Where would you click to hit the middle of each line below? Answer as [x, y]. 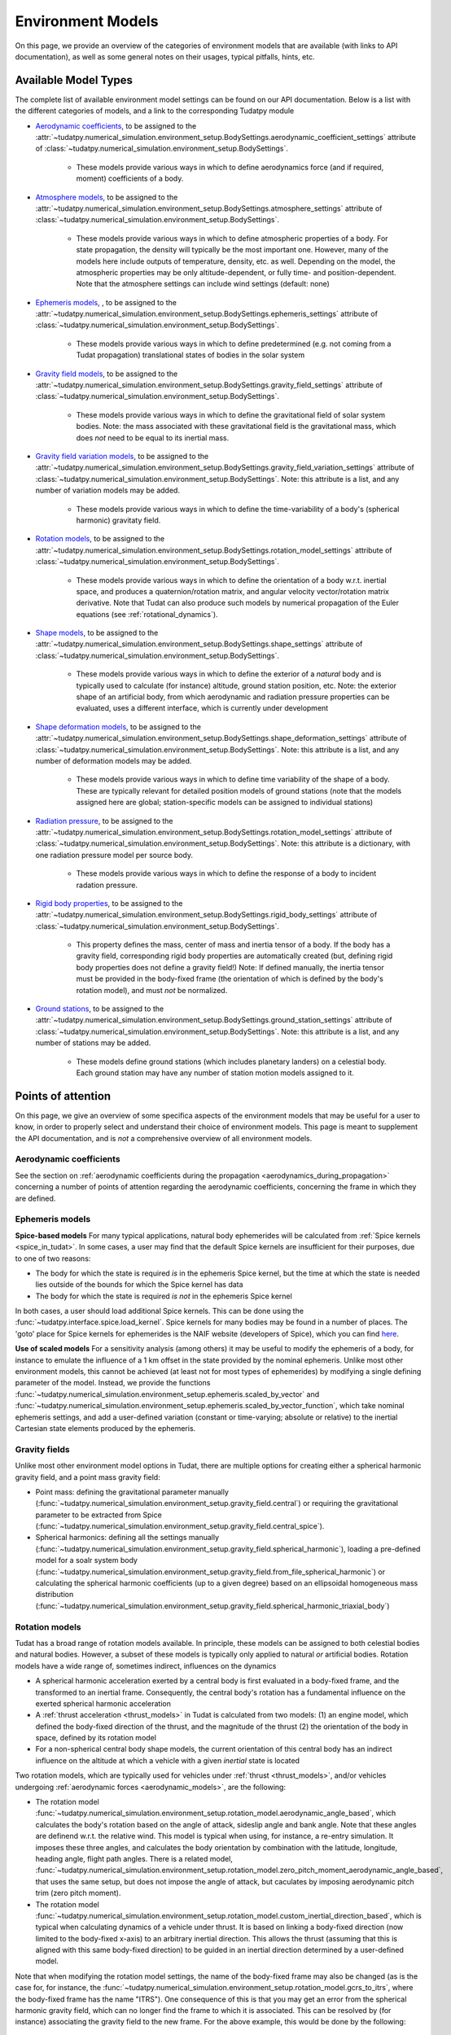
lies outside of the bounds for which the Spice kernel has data [139, 1284]
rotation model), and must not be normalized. [152, 990]
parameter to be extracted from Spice [99, 1515]
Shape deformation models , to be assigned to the [118, 726]
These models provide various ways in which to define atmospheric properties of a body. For [232, 238]
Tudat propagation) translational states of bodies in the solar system [190, 355]
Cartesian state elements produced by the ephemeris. [105, 1428]
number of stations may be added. [93, 1043]
